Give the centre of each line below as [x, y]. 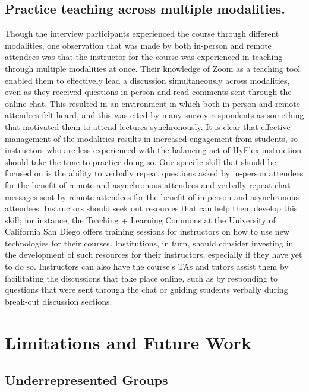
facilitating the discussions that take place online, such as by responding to [141, 278]
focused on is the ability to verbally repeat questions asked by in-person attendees [154, 173]
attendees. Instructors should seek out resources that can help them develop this [151, 208]
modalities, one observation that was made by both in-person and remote [138, 45]
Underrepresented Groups [86, 380]
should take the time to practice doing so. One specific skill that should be [141, 161]
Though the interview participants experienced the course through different [142, 34]
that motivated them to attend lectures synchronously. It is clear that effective [148, 126]
